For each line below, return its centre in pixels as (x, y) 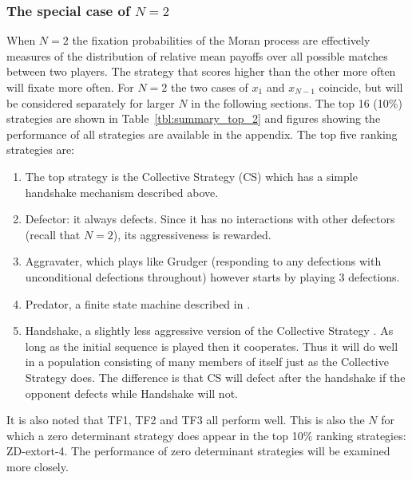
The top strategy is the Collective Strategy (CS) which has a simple (191, 176)
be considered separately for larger (91, 102)
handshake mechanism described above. (122, 192)
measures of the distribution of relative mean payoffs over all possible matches (197, 55)
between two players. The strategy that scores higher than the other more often (201, 71)
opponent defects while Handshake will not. (131, 393)
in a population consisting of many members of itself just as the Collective (207, 362)
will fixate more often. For (70, 87)
